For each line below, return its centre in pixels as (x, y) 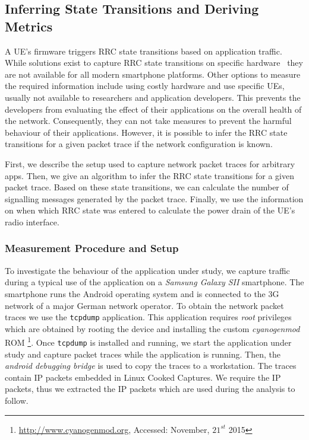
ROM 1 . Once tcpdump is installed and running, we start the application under (148, 341)
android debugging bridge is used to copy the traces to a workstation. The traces (151, 366)
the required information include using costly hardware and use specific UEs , (145, 86)
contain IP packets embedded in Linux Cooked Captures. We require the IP (143, 377)
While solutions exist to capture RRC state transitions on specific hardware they (154, 63)
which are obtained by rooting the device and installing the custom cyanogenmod (152, 328)
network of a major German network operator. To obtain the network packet (144, 305)
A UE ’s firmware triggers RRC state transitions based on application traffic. (144, 51)
